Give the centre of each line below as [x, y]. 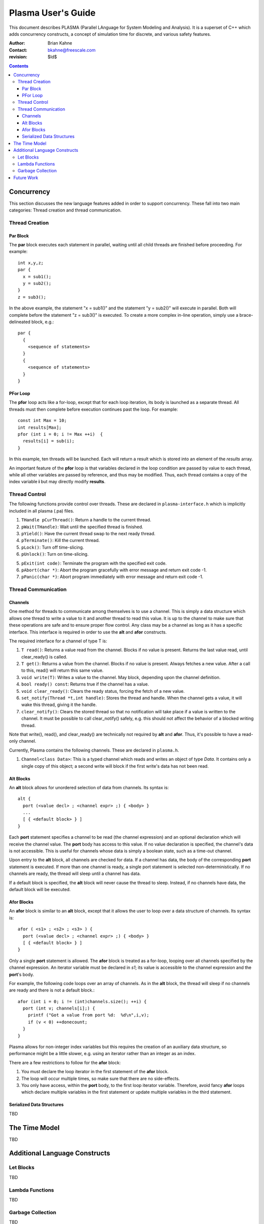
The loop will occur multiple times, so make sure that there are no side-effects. [101, 1078]
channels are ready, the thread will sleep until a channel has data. [75, 873]
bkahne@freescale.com [72, 50]
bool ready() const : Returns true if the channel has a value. [85, 684]
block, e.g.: [43, 322]
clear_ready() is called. [44, 657]
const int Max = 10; [42, 421]
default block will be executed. [40, 889]
